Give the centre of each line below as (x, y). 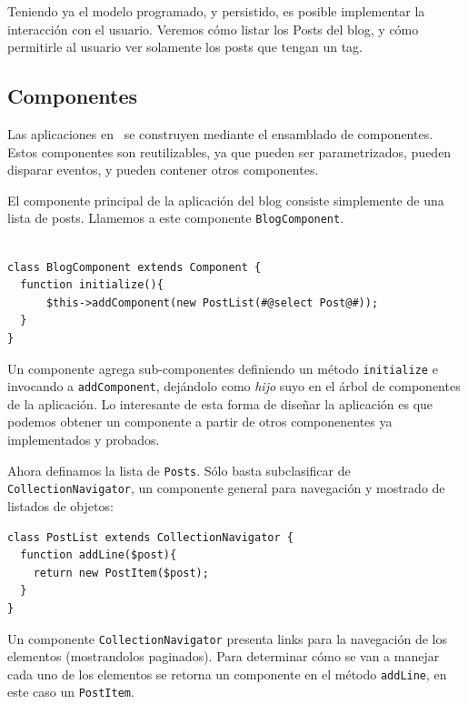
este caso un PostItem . (71, 692)
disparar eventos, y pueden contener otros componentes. (163, 170)
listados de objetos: (60, 505)
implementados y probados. (84, 440)
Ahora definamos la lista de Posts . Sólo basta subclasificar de (179, 470)
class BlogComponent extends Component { (134, 267)
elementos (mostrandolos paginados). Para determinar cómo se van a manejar (224, 656)
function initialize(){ (92, 285)
